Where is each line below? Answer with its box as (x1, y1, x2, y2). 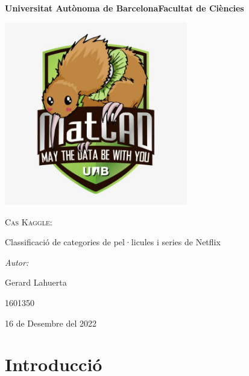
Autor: (5, 255, 29, 268)
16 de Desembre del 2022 (5, 316, 96, 329)
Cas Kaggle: (5, 215, 52, 228)
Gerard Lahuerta (5, 276, 67, 289)
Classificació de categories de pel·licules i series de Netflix (5, 236, 221, 248)
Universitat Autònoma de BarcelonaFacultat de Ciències (5, 2, 244, 14)
